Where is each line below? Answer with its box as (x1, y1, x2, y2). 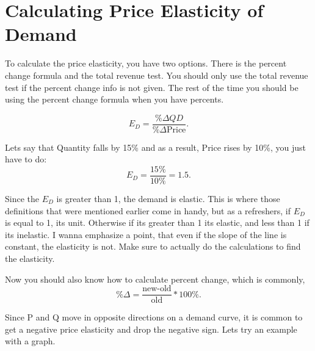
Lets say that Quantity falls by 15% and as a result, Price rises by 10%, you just (5, 140, 306, 153)
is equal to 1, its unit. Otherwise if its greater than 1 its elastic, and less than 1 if (5, 216, 310, 229)
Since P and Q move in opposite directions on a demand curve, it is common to (5, 311, 303, 324)
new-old (142, 284, 172, 294)
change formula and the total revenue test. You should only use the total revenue (5, 68, 308, 81)
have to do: (5, 153, 47, 165)
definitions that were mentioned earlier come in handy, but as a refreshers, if (5, 204, 291, 217)
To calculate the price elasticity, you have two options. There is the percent (5, 57, 287, 70)
